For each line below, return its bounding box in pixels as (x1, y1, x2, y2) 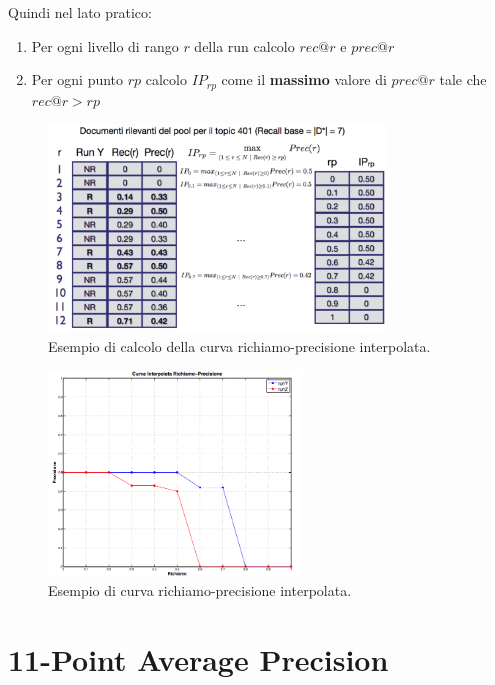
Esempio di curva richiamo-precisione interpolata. (48, 580, 352, 601)
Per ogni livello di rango (31, 35, 179, 56)
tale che (439, 69, 487, 90)
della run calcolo (194, 35, 295, 56)
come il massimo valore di (221, 69, 387, 90)
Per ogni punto (31, 69, 124, 90)
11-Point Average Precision (8, 639, 389, 680)
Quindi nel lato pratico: (8, 2, 152, 22)
